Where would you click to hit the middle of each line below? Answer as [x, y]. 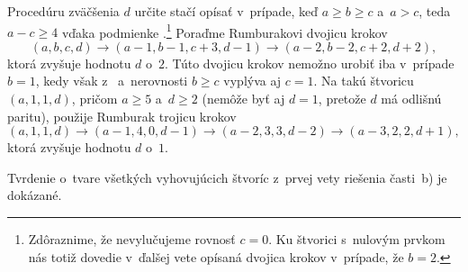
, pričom [94, 99]
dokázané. [35, 195]
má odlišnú [411, 99]
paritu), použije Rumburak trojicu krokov [122, 116]
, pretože [342, 99]
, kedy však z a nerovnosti [112, 81]
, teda [435, 11]
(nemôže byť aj [243, 99]
